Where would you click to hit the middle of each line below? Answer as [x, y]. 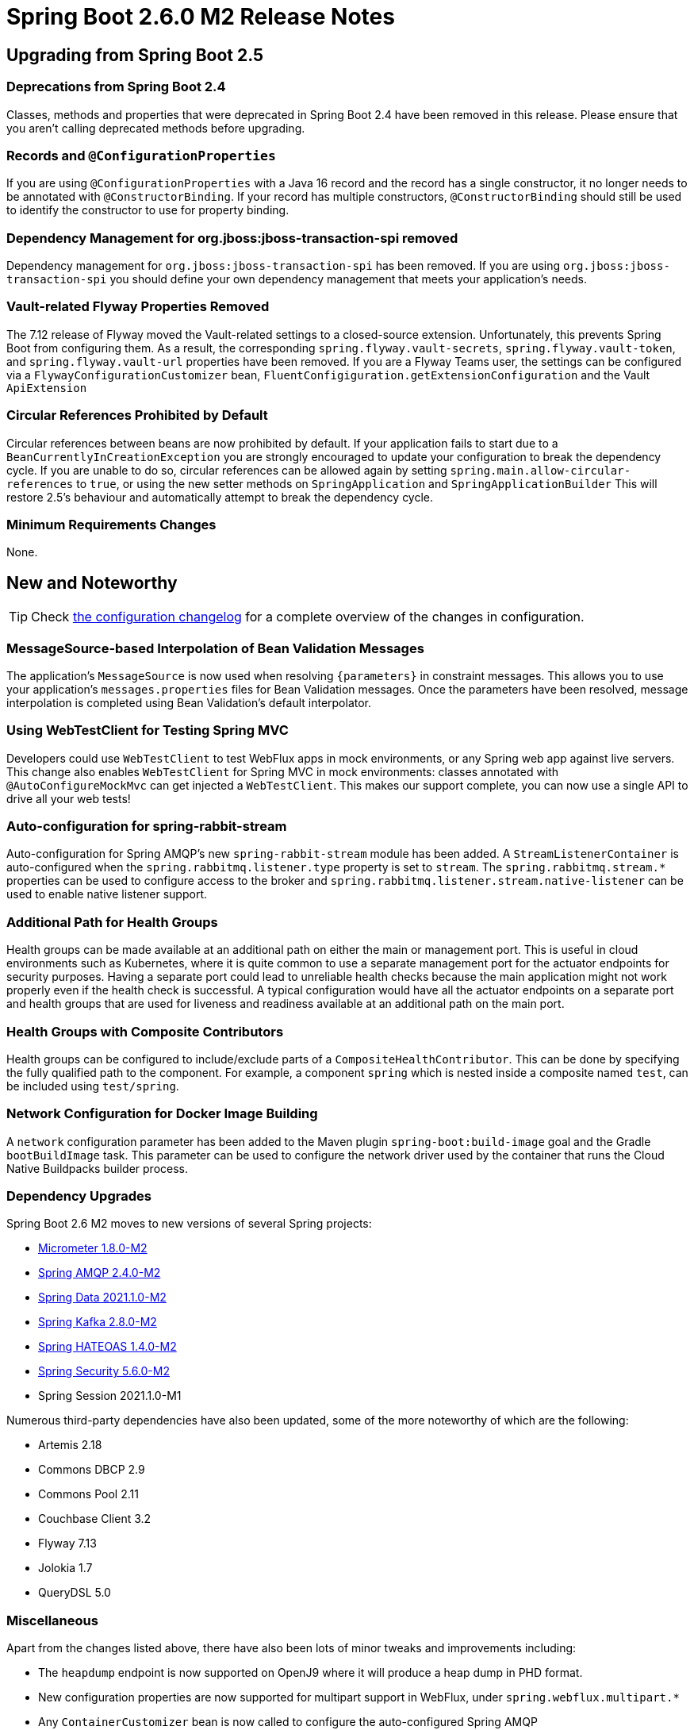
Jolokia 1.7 [65, 1568]
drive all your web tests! [69, 798]
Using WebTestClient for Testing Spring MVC [148, 730]
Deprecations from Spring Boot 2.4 [116, 87]
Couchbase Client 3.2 [95, 1519]
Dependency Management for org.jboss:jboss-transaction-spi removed [232, 238]
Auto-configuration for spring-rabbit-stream [147, 827]
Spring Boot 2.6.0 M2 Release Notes [201, 17]
